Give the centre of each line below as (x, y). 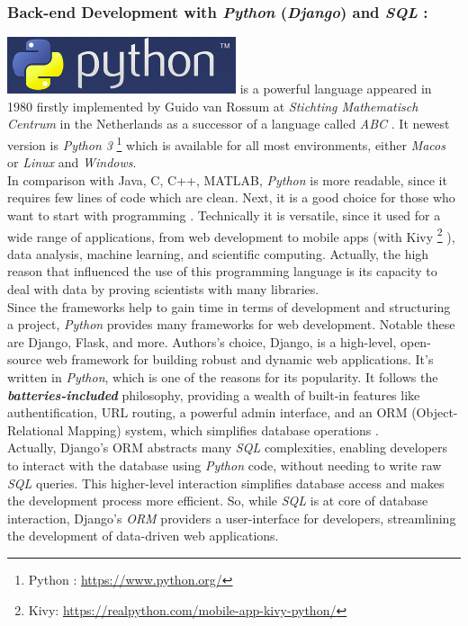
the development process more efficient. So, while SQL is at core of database (218, 501)
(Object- (435, 412)
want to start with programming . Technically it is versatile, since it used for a (224, 215)
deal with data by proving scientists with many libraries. (163, 289)
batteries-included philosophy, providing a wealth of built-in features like (214, 394)
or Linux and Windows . (72, 162)
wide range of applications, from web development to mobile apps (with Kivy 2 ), (231, 235)
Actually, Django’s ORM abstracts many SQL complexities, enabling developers (228, 447)
